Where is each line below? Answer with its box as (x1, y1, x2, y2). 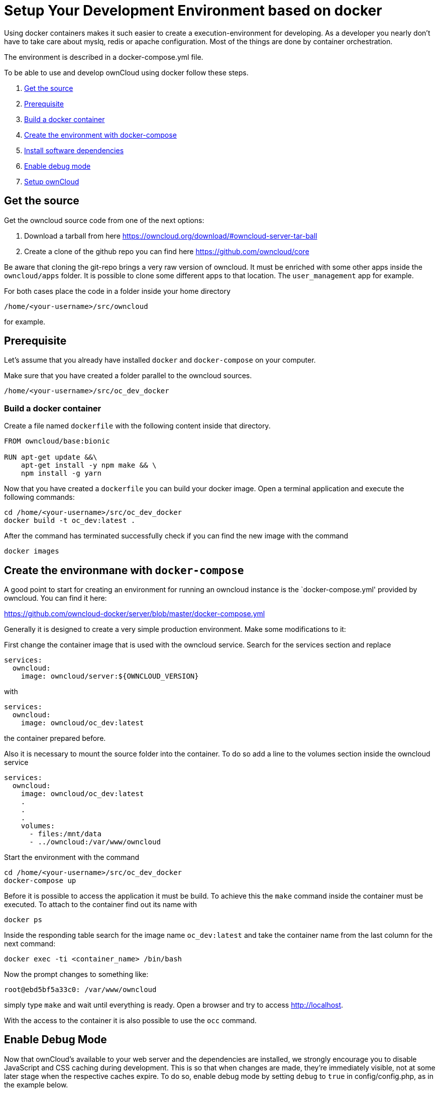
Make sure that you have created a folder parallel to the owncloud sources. (4, 371, 252, 380)
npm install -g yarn (21, 469, 101, 478)
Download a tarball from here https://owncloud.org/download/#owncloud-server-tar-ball (24, 231, 317, 240)
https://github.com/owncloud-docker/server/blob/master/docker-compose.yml (4, 609, 265, 618)
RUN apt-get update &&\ (4, 453, 97, 462)
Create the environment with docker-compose (24, 130, 177, 139)
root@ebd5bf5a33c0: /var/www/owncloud (4, 986, 157, 994)
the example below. (4, 1080, 68, 1089)
